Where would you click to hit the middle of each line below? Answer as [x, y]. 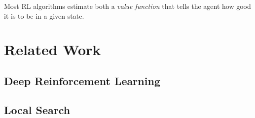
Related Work [53, 49]
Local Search [37, 109]
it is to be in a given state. [44, 15]
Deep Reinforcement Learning [82, 80]
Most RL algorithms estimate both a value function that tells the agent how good [127, 6]
